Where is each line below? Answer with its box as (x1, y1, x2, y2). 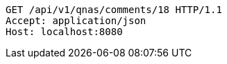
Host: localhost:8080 (6, 26, 123, 37)
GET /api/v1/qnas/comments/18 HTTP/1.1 (6, 4, 222, 15)
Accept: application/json (6, 15, 146, 26)
